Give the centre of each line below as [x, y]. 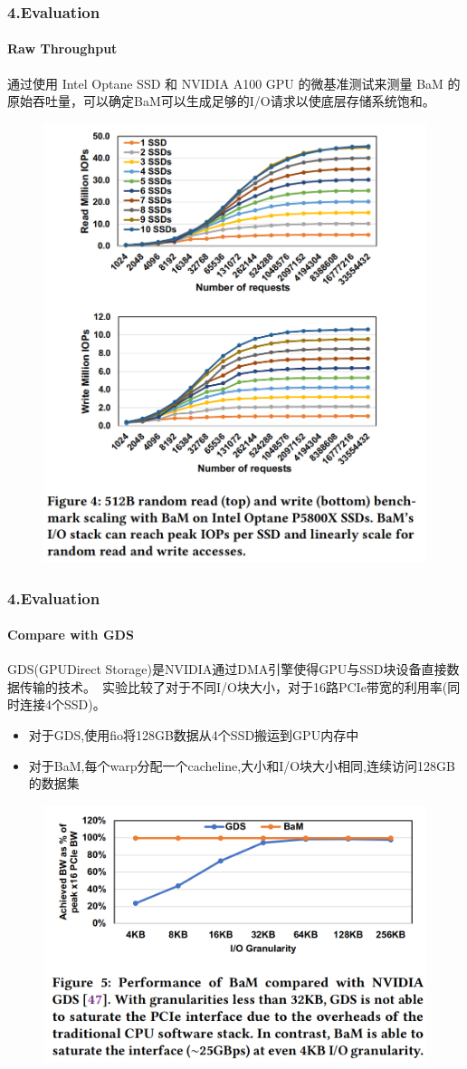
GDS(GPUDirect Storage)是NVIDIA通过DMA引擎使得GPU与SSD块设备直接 [227, 669]
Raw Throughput [62, 48]
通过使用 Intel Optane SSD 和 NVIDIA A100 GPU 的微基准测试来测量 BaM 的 [234, 83]
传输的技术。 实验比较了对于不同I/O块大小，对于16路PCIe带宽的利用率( [233, 686]
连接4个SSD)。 [62, 704]
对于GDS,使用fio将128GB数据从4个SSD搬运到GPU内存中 [194, 735]
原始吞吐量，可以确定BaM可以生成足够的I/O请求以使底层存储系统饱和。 [221, 101]
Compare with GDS [71, 635]
